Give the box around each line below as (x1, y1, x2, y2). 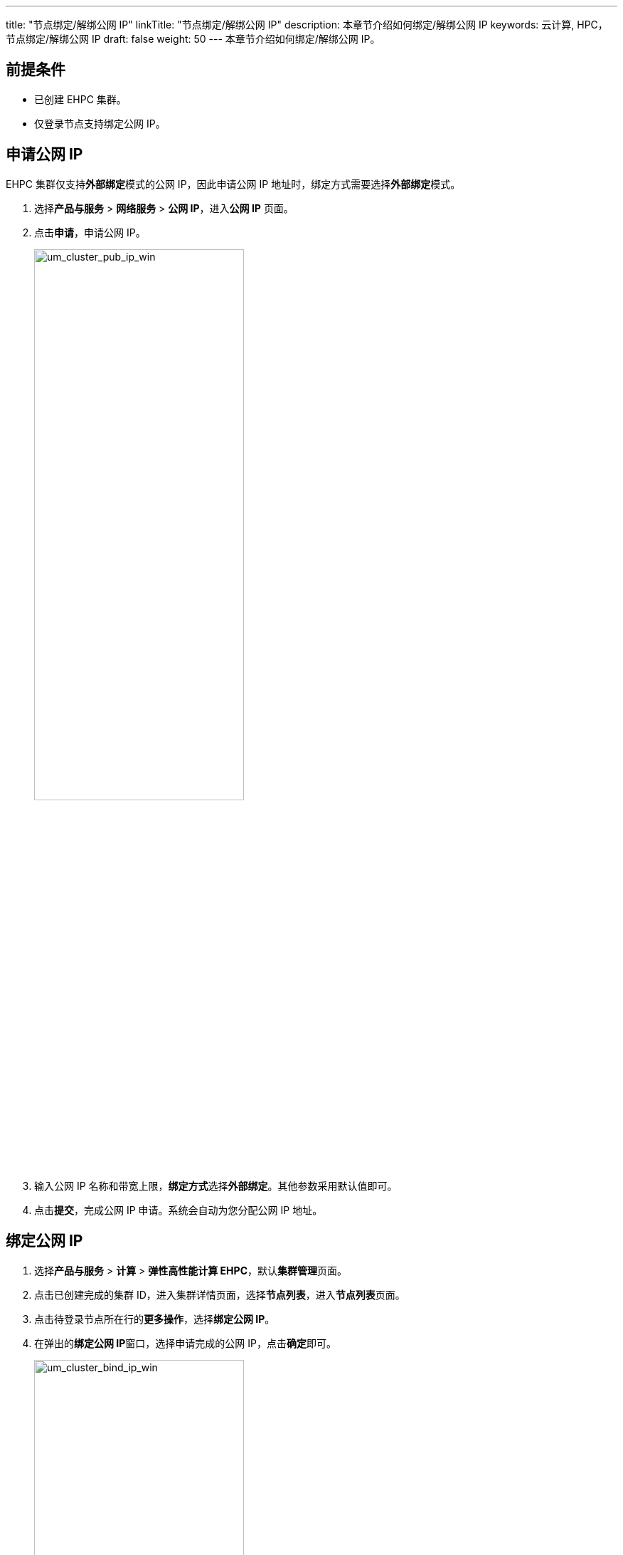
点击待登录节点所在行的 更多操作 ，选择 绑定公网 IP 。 (34, 1312, 275, 1325)
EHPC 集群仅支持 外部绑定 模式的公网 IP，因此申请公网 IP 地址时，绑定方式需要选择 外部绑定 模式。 (6, 177, 461, 190)
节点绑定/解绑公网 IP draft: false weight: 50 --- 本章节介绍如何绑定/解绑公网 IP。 (6, 33, 380, 45)
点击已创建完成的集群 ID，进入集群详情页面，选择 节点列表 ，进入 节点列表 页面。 (34, 1288, 405, 1301)
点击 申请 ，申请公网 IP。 (34, 226, 146, 239)
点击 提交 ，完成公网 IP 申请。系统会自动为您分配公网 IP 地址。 (34, 1203, 323, 1216)
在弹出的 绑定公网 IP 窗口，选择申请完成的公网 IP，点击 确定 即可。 (34, 1336, 336, 1349)
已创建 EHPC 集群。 (34, 93, 127, 105)
